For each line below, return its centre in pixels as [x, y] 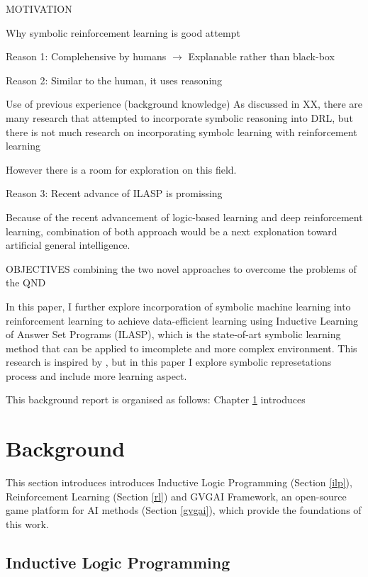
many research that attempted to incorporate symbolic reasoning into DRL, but [179, 117]
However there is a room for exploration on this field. [121, 169]
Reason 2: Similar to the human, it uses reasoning [114, 80]
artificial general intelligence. [68, 245]
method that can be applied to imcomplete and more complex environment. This [182, 348]
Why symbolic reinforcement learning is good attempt [123, 32]
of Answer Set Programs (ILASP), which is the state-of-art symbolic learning [173, 334]
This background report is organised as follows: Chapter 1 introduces [156, 399]
